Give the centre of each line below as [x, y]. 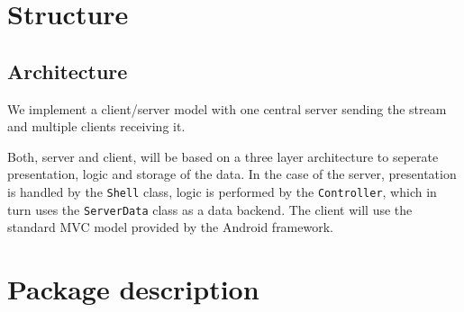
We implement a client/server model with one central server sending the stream [227, 108]
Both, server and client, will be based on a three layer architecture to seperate [223, 156]
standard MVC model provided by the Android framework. [170, 227]
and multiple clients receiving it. [96, 126]
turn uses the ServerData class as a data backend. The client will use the [210, 209]
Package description [133, 289]
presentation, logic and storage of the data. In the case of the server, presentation [232, 174]
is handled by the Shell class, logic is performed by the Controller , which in [222, 191]
